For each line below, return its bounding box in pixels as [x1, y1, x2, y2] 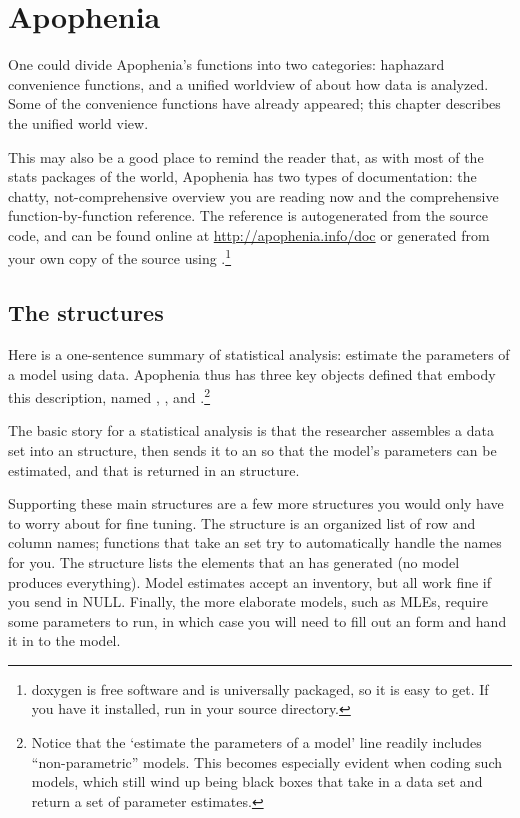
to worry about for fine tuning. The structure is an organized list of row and [8, 512, 476, 533]
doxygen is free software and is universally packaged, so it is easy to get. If [31, 678, 489, 699]
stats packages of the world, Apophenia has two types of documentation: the [8, 166, 477, 187]
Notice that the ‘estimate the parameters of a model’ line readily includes [31, 732, 482, 753]
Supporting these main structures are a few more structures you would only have [8, 493, 504, 514]
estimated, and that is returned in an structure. [8, 459, 300, 480]
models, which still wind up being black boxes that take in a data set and [31, 771, 483, 792]
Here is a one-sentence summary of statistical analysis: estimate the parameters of [8, 343, 510, 364]
